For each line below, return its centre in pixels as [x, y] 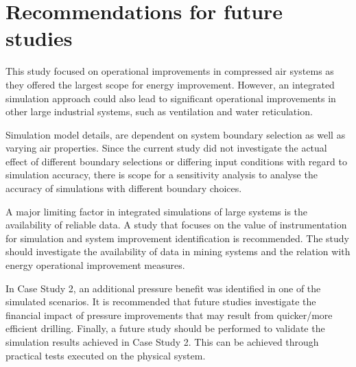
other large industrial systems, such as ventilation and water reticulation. [159, 111]
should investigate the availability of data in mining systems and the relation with [178, 251]
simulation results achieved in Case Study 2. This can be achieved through [162, 342]
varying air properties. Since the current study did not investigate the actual [166, 148]
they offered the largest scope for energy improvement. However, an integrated [170, 84]
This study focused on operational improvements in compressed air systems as [170, 71]
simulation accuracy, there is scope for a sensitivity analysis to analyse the [162, 175]
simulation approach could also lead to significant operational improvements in [171, 98]
